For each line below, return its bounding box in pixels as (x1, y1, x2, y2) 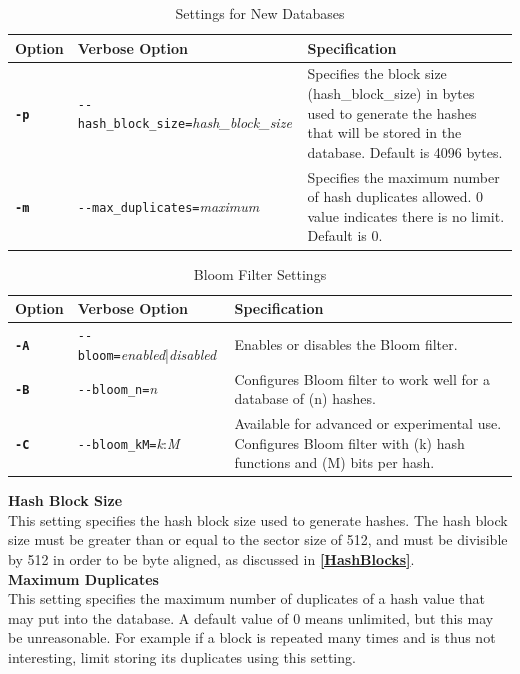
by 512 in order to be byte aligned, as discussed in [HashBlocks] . (8, 549, 415, 570)
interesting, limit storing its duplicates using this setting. (8, 647, 356, 667)
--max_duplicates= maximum (77, 196, 260, 217)
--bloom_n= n (77, 378, 158, 399)
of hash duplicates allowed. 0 (307, 186, 484, 207)
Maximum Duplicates (8, 568, 159, 589)
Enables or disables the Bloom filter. (234, 333, 458, 354)
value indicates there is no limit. (307, 205, 505, 226)
